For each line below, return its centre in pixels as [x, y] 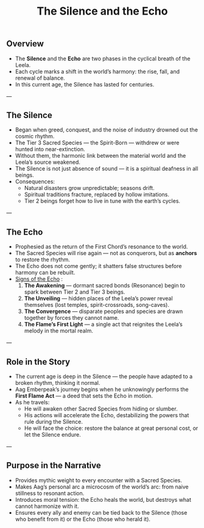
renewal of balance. [40, 78]
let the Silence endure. [52, 435]
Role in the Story [38, 361]
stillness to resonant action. [50, 493]
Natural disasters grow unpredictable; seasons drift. [89, 188]
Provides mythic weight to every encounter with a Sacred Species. [99, 480]
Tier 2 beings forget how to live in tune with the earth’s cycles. [102, 201]
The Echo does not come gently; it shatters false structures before [98, 266]
